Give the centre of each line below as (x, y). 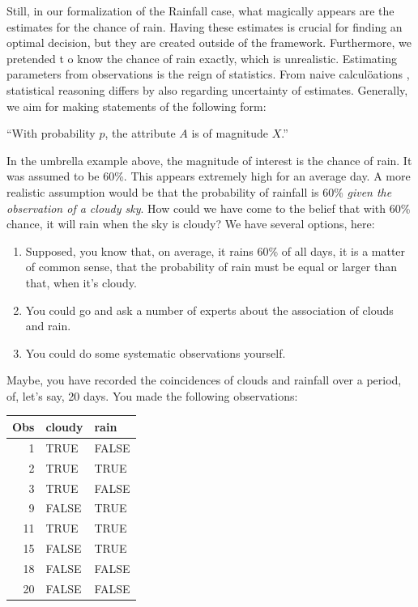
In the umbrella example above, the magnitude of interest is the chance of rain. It (209, 160)
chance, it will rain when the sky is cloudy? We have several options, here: (191, 224)
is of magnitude (230, 133)
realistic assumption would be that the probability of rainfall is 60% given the (199, 191)
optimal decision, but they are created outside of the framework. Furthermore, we (209, 42)
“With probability (51, 133)
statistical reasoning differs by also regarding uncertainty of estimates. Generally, (207, 89)
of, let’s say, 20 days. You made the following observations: (152, 395)
